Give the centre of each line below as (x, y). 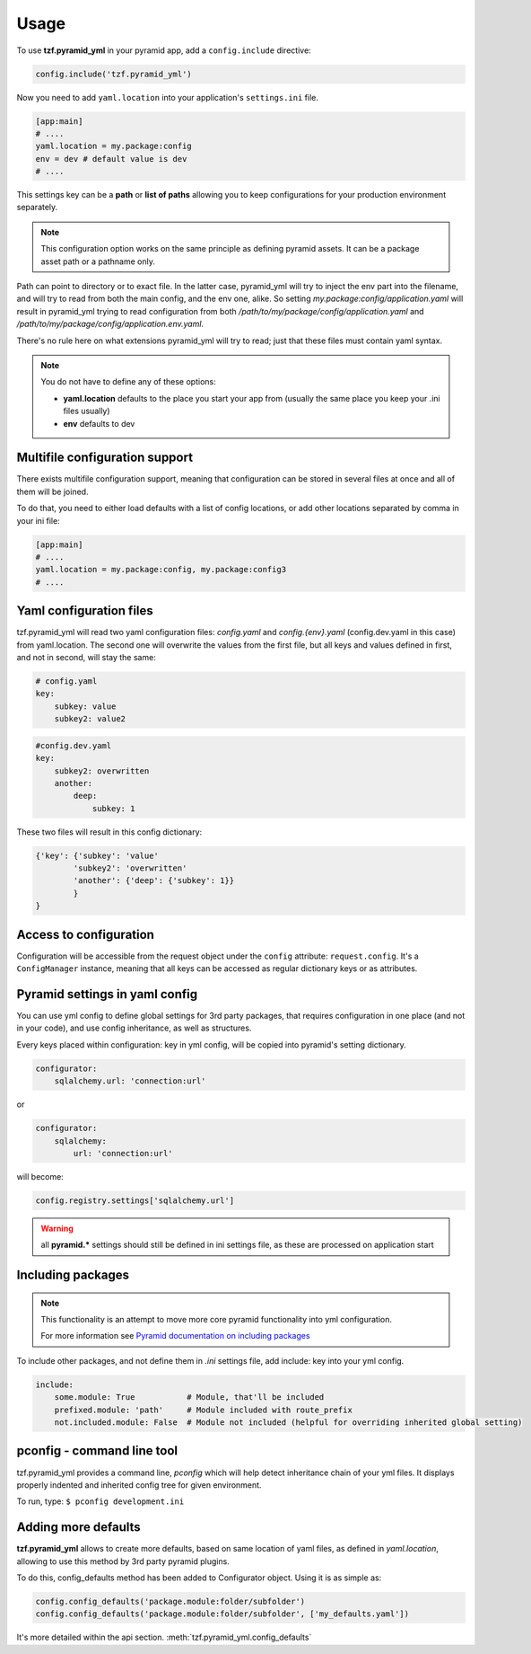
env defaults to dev (99, 423)
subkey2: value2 (90, 719)
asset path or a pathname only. (98, 261)
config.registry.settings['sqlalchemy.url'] (135, 1200)
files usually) (87, 411)
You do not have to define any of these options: (128, 382)
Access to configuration (85, 934)
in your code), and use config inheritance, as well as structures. (134, 1028)
